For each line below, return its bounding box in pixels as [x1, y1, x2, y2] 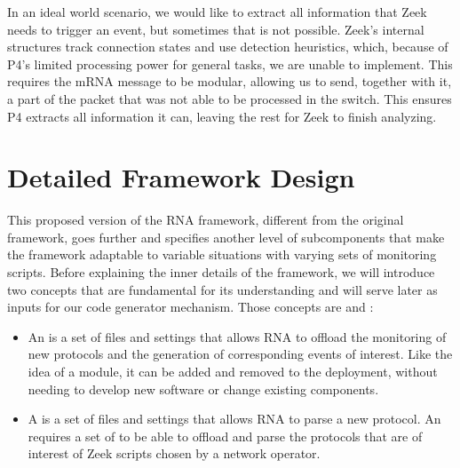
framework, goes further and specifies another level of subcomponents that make [7, 227, 445, 246]
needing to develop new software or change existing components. [28, 379, 379, 398]
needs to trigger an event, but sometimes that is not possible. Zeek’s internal [7, 20, 424, 38]
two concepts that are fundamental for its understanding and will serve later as [7, 280, 438, 298]
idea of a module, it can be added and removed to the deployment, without [28, 362, 438, 381]
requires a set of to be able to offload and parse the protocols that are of [28, 426, 423, 445]
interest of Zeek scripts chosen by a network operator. [28, 444, 321, 463]
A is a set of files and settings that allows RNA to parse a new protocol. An [28, 409, 441, 428]
